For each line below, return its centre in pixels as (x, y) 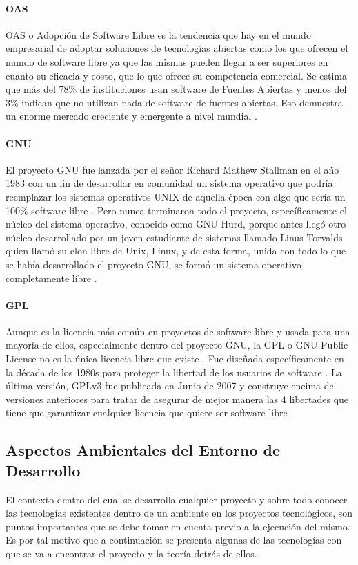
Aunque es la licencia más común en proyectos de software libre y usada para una (178, 331)
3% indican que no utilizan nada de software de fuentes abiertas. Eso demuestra (174, 102)
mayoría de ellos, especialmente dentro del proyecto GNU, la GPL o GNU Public (177, 345)
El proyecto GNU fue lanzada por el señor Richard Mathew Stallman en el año (172, 169)
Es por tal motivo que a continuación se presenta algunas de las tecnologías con (174, 540)
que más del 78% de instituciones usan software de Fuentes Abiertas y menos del (176, 89)
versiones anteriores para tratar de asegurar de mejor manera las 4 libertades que (177, 399)
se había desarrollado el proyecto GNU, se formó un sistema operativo (153, 264)
